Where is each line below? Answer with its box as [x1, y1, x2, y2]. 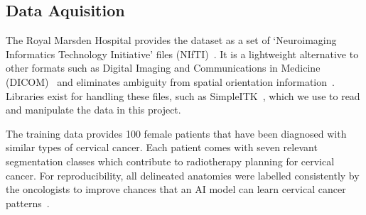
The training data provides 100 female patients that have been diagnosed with [6, 126, 347, 140]
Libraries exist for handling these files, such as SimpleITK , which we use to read [6, 88, 360, 103]
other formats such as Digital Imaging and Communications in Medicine [6, 60, 321, 75]
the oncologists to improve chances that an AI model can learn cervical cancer [6, 182, 346, 197]
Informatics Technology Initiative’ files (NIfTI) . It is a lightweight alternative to [6, 46, 359, 61]
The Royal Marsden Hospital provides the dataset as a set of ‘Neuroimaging [6, 33, 337, 48]
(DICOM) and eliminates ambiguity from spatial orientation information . [6, 74, 335, 89]
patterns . [6, 195, 50, 210]
